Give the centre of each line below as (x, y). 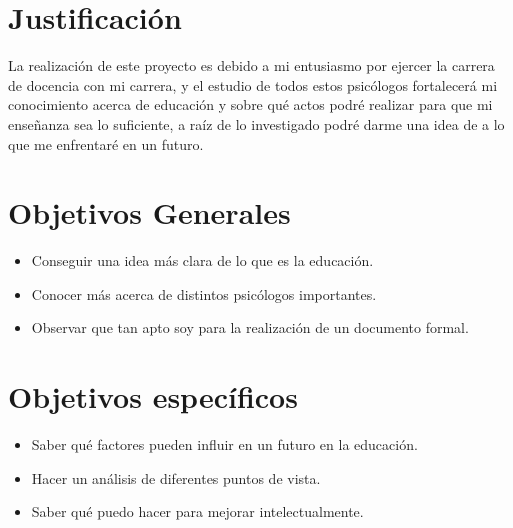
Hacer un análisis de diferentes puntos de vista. (176, 477)
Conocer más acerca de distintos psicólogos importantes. (204, 293)
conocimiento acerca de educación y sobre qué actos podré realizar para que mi (250, 104)
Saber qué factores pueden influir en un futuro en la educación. (224, 444)
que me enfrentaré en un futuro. (106, 143)
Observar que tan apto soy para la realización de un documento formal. (250, 327)
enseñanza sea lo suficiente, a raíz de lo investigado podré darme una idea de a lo (256, 123)
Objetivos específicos (153, 396)
